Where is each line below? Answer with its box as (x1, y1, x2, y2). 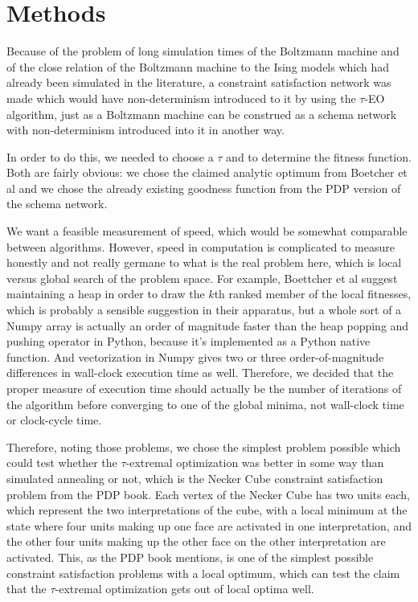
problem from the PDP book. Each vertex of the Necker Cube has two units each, (6, 485, 410, 502)
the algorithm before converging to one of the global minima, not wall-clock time (6, 395, 404, 412)
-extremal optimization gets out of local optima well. (55, 580, 314, 597)
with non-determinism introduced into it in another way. (6, 121, 285, 138)
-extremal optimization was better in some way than (125, 454, 384, 471)
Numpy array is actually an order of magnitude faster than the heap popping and (6, 317, 409, 334)
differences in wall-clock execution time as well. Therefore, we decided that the (6, 364, 394, 381)
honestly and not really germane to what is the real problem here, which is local (6, 254, 402, 271)
